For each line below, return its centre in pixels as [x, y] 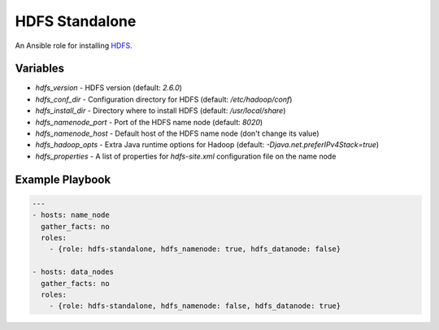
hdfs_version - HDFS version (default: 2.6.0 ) [109, 88]
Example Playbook [63, 179]
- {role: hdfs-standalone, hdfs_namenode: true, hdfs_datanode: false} [195, 249]
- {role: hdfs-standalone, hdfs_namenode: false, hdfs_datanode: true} [195, 306]
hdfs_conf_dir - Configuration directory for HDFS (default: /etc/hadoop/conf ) [164, 99]
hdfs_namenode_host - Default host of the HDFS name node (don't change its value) [178, 133]
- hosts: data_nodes [73, 272]
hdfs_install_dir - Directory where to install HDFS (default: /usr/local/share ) [161, 111]
